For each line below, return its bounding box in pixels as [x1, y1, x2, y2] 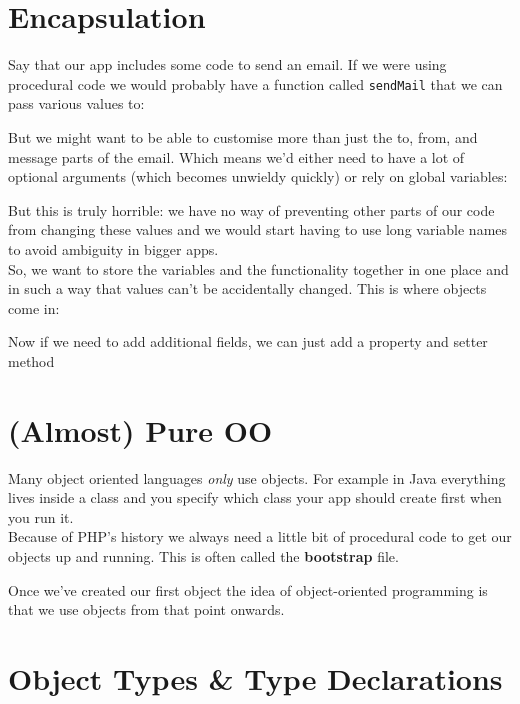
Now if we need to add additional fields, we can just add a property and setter [8, 331, 488, 352]
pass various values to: [8, 93, 145, 114]
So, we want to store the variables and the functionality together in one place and [8, 258, 509, 279]
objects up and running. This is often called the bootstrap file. [8, 546, 399, 566]
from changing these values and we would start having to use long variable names [8, 219, 508, 240]
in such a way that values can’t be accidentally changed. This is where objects [8, 278, 487, 299]
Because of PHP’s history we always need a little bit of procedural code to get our [8, 526, 512, 547]
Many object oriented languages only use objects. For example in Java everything [8, 467, 506, 488]
